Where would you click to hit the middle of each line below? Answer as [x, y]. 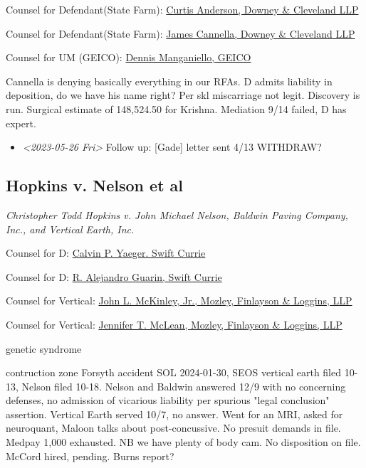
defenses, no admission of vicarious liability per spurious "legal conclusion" [168, 400]
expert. [21, 123]
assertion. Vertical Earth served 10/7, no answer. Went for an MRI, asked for [174, 414]
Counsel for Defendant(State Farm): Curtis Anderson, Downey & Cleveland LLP [182, 9]
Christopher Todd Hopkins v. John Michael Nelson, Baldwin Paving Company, [177, 214]
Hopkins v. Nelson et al [94, 185]
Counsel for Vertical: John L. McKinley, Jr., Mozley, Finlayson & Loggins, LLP [179, 301]
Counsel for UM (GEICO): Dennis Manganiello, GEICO [129, 57]
